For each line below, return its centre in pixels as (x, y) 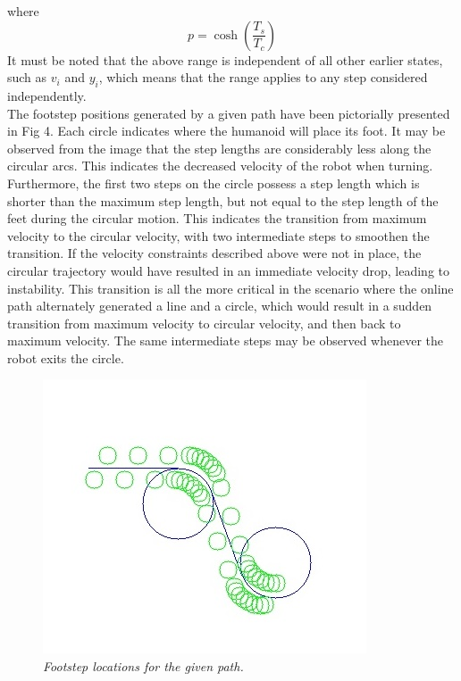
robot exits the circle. (66, 357)
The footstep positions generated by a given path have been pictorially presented (229, 113)
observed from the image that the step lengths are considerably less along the (219, 148)
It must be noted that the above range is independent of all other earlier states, (225, 59)
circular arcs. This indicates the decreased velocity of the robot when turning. (220, 166)
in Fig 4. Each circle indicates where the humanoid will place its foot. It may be (226, 131)
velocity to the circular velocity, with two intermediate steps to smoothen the (218, 235)
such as (27, 77)
